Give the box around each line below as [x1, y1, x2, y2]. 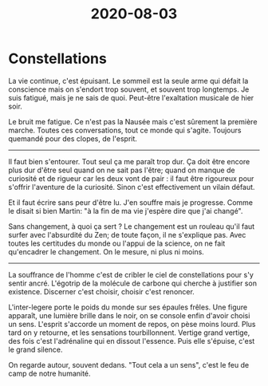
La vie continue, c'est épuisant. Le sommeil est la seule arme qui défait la [8, 76, 249, 85]
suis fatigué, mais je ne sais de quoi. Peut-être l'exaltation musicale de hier [8, 93, 254, 102]
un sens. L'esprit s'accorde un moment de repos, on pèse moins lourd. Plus [8, 319, 256, 329]
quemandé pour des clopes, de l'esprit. [8, 133, 138, 144]
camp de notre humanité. [8, 368, 91, 378]
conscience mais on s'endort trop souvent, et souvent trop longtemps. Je [8, 85, 250, 94]
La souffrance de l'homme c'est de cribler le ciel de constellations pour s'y [8, 270, 254, 279]
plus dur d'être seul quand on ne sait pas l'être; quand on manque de [8, 165, 235, 175]
